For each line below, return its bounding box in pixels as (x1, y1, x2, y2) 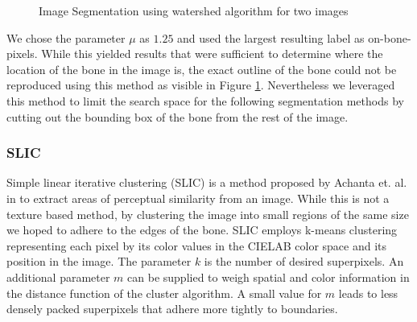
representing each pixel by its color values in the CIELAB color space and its (6, 237, 387, 254)
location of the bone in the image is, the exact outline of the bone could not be (6, 60, 397, 77)
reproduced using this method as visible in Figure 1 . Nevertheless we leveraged (6, 76, 395, 93)
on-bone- (368, 29, 411, 46)
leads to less (338, 284, 398, 301)
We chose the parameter (6, 29, 126, 46)
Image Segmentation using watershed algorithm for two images (39, 2, 349, 19)
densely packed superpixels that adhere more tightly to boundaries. (6, 300, 338, 317)
